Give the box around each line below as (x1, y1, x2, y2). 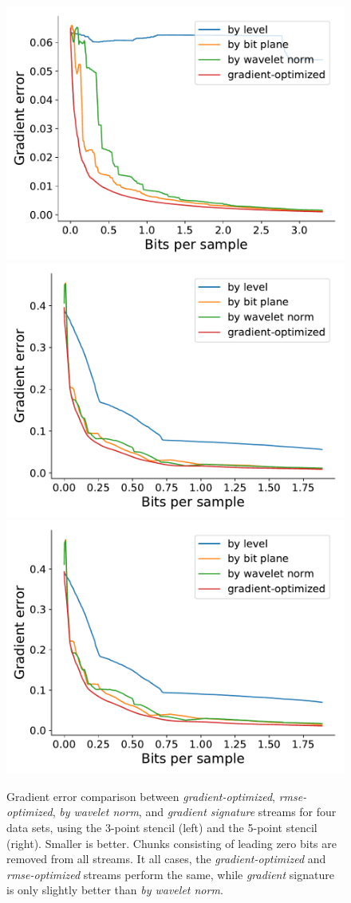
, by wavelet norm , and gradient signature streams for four (52, 803, 337, 820)
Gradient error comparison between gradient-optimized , (6, 787, 275, 804)
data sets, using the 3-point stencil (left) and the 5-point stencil (6, 819, 317, 835)
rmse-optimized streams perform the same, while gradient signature (6, 866, 334, 882)
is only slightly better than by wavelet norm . (6, 881, 223, 898)
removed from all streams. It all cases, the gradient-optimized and (6, 850, 326, 867)
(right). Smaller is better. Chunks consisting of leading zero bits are (6, 834, 337, 851)
